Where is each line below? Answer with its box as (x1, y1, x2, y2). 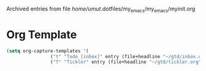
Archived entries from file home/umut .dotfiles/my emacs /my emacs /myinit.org (6, 5, 196, 14)
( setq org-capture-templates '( (6, 48, 89, 54)
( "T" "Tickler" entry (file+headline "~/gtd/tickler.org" (50, 59, 202, 66)
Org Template (6, 27, 77, 41)
